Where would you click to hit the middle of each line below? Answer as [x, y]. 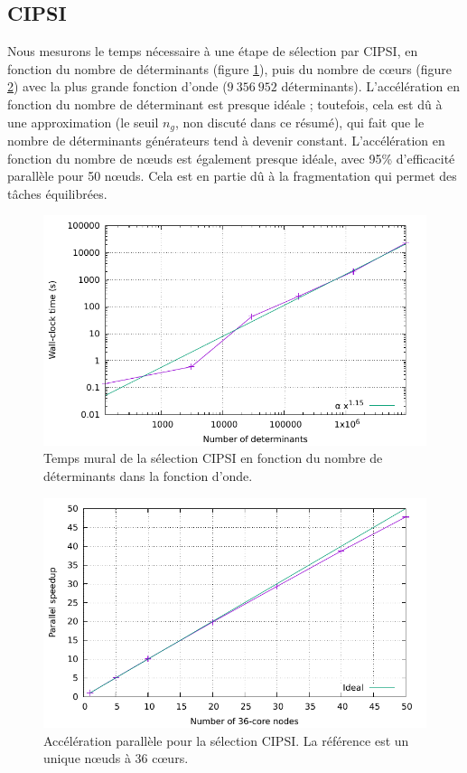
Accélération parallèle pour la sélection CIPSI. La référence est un [226, 740]
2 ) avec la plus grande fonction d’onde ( [117, 86]
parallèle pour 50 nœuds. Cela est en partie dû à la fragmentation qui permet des [232, 176]
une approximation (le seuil [83, 122]
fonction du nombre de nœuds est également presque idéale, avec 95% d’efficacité [231, 158]
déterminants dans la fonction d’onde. [148, 475]
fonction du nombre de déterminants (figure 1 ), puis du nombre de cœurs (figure [230, 68]
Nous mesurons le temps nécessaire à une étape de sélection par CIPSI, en [213, 51]
